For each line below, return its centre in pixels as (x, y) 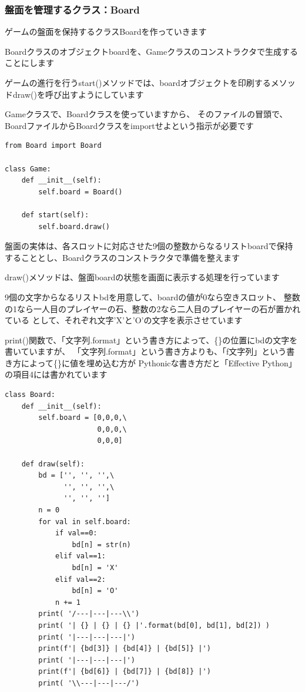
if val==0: (76, 533)
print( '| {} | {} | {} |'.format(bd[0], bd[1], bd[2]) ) (154, 625)
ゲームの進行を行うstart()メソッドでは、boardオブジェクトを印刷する (138, 82)
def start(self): (55, 215)
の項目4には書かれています (56, 374)
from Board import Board (53, 146)
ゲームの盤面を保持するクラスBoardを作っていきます (106, 32)
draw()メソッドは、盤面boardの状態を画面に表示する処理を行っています (142, 277)
